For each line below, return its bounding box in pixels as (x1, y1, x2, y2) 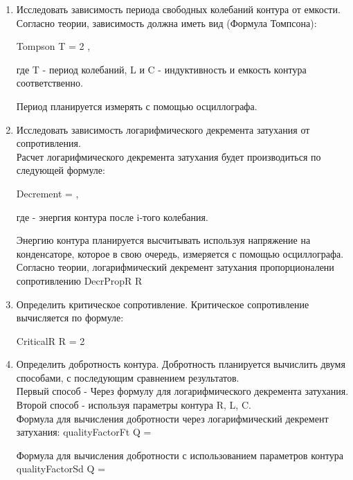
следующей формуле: (16, 163, 105, 177)
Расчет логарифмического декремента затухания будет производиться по (16, 149, 321, 163)
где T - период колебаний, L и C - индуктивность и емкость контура (16, 62, 307, 76)
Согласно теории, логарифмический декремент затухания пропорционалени (16, 260, 334, 274)
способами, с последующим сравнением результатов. (16, 370, 239, 384)
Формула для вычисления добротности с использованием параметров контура (16, 447, 343, 462)
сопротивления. (16, 136, 81, 150)
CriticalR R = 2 (16, 333, 85, 348)
